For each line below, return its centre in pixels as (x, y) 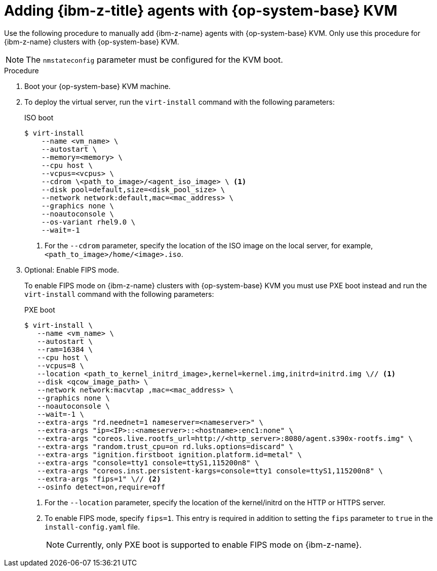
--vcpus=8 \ (61, 365)
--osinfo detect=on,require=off (101, 487)
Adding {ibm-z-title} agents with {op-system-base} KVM (201, 11)
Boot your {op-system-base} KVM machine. (97, 86)
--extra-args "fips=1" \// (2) (99, 479)
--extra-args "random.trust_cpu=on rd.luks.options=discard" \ (165, 446)
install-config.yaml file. (92, 526)
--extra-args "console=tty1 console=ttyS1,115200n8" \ (148, 463)
